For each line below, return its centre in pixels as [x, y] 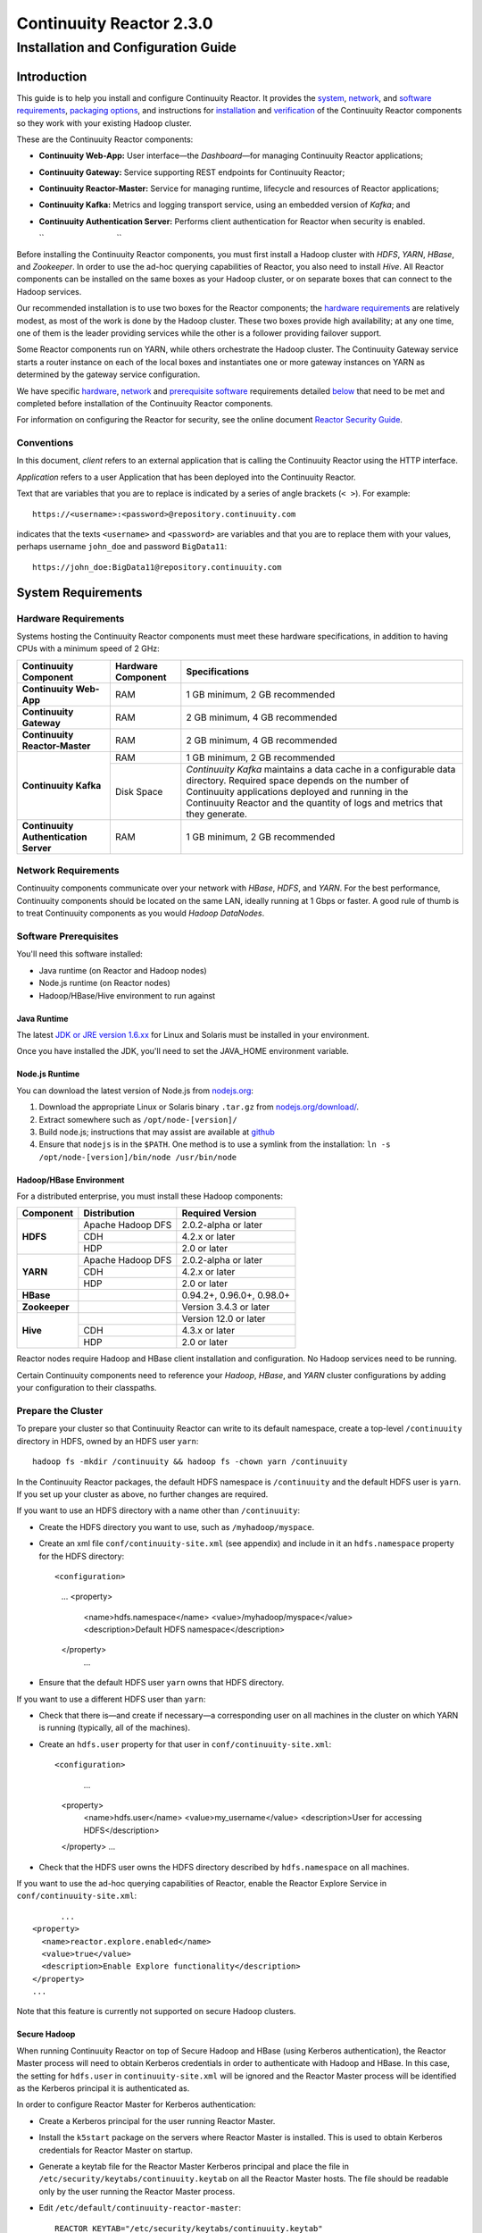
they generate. [216, 814]
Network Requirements [68, 871]
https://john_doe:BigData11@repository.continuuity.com [157, 567]
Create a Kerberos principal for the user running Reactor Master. [157, 2120]
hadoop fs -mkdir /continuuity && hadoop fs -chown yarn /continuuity [190, 1462]
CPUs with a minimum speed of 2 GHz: [88, 648]
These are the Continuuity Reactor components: [105, 139]
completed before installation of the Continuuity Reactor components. [145, 403]
